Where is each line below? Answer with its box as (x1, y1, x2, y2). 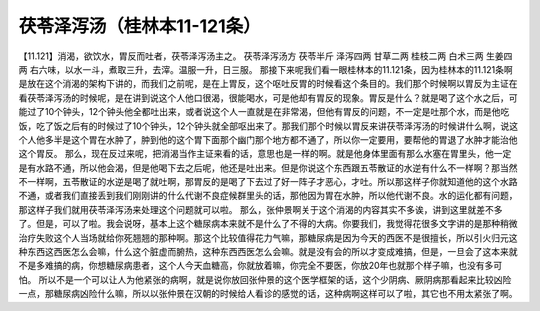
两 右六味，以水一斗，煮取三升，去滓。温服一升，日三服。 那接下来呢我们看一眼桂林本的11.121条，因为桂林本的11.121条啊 (18, 63, 514, 75)
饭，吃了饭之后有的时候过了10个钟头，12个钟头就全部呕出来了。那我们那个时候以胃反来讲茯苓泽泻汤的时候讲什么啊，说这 (18, 120, 519, 132)
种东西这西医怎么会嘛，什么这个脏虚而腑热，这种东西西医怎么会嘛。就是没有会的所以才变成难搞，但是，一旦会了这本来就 (18, 246, 518, 258)
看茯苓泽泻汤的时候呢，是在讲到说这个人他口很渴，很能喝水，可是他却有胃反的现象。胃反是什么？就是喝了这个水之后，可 (18, 91, 518, 104)
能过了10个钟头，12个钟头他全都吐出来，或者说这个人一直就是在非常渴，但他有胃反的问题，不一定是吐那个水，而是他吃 (18, 106, 510, 118)
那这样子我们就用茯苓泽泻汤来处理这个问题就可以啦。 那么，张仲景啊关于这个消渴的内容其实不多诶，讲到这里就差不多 (18, 203, 503, 215)
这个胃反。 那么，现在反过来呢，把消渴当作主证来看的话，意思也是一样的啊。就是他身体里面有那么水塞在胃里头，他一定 (18, 148, 512, 160)
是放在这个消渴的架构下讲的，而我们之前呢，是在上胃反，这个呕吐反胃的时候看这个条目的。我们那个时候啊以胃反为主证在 (18, 78, 518, 90)
